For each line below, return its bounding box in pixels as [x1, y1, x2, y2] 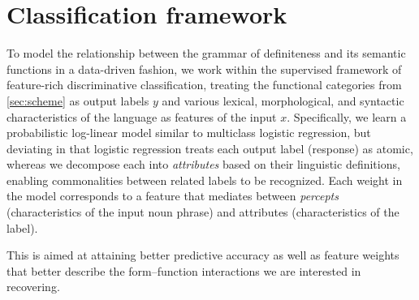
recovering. [6, 278, 60, 295]
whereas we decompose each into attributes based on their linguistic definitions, [6, 156, 400, 173]
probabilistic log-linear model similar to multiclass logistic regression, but [6, 124, 371, 141]
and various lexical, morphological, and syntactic [162, 92, 404, 109]
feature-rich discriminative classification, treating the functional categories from [6, 76, 402, 93]
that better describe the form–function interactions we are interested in [6, 262, 361, 279]
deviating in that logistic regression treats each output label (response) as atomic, [6, 139, 413, 156]
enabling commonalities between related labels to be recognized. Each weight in [6, 171, 403, 188]
